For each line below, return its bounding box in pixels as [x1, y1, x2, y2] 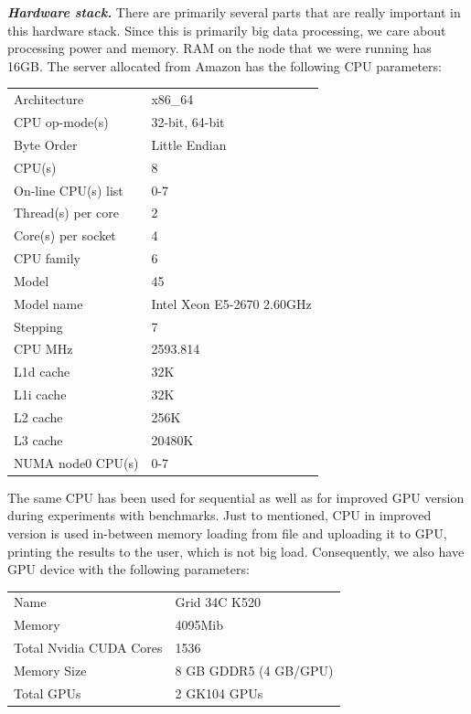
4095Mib [175, 615, 223, 634]
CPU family [14, 249, 80, 268]
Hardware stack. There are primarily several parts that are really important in [7, 3, 461, 21]
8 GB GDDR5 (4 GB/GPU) [175, 660, 334, 679]
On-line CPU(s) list [14, 180, 123, 199]
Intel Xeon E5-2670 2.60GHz [151, 293, 312, 313]
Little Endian [151, 134, 227, 154]
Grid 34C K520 [175, 592, 261, 612]
